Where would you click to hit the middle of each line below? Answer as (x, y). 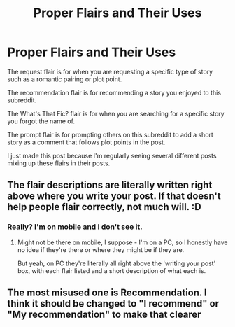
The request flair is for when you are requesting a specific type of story (110, 71)
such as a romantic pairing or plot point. (65, 79)
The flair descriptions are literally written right (110, 185)
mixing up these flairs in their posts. (59, 163)
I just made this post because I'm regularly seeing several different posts (112, 155)
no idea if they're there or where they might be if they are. (101, 249)
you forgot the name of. (41, 121)
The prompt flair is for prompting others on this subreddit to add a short (110, 134)
